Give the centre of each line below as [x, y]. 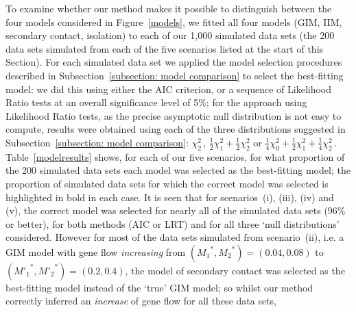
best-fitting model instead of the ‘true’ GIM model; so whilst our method [159, 287]
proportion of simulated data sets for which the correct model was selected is [167, 183]
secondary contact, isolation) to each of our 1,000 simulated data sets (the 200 [170, 35]
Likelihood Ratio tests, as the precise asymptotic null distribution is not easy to [174, 115]
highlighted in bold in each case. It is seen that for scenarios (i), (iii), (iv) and [170, 197]
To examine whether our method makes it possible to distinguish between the [169, 8]
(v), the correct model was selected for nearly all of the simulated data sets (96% [176, 210]
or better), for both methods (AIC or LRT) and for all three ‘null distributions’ [173, 223]
